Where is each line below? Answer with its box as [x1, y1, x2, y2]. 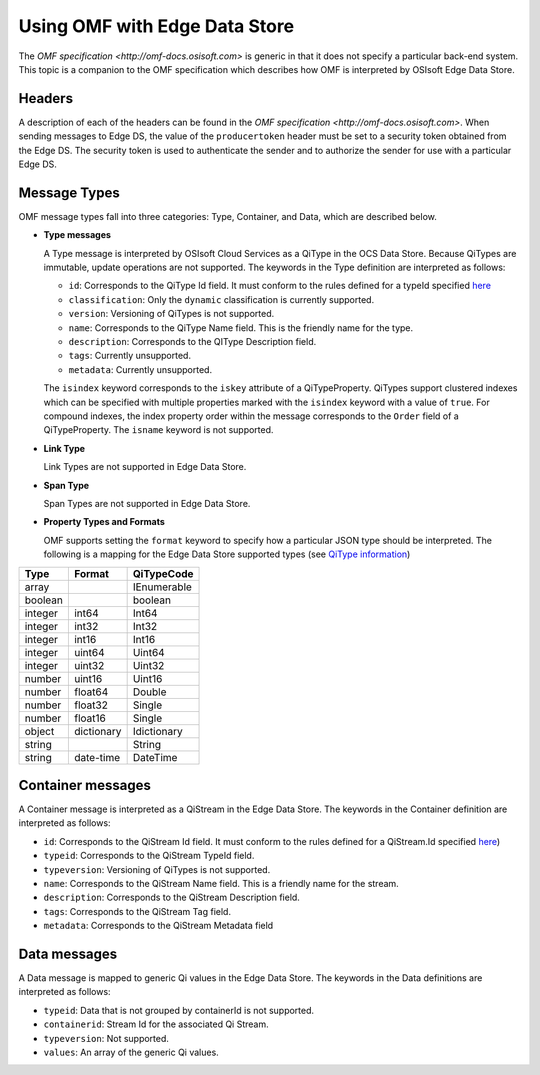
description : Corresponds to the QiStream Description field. [43, 891, 300, 904]
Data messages [18, 945, 118, 962]
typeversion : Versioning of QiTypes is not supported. [43, 863, 271, 875]
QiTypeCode [132, 566, 194, 580]
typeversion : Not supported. [43, 1032, 170, 1044]
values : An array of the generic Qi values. [43, 1046, 219, 1059]
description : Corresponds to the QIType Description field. [68, 336, 317, 348]
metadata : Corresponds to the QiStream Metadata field [43, 920, 274, 932]
